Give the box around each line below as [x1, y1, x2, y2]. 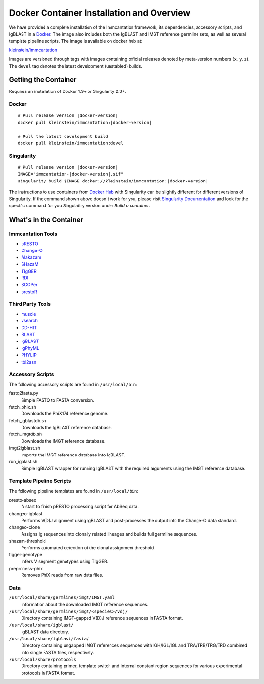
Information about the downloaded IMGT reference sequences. [21, 601, 149, 607]
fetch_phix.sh [9, 404, 37, 410]
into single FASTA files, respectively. [21, 649, 94, 655]
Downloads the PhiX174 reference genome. [21, 411, 109, 417]
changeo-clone [9, 524, 40, 530]
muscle [21, 311, 36, 317]
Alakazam [21, 254, 42, 260]
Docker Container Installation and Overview [9, 7, 191, 18]
